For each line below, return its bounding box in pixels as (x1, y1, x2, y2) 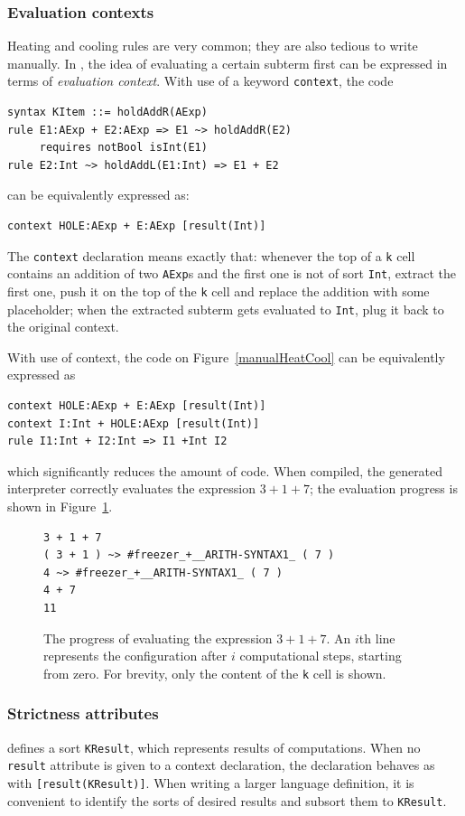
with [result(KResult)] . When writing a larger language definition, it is (7, 773, 414, 792)
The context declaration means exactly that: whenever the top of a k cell (7, 246, 415, 265)
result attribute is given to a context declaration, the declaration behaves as (7, 755, 435, 774)
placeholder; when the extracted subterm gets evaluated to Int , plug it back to (7, 299, 444, 318)
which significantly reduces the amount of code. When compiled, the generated (7, 461, 443, 480)
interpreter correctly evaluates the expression (7, 479, 256, 498)
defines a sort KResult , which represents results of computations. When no (7, 737, 421, 756)
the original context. (7, 317, 119, 336)
